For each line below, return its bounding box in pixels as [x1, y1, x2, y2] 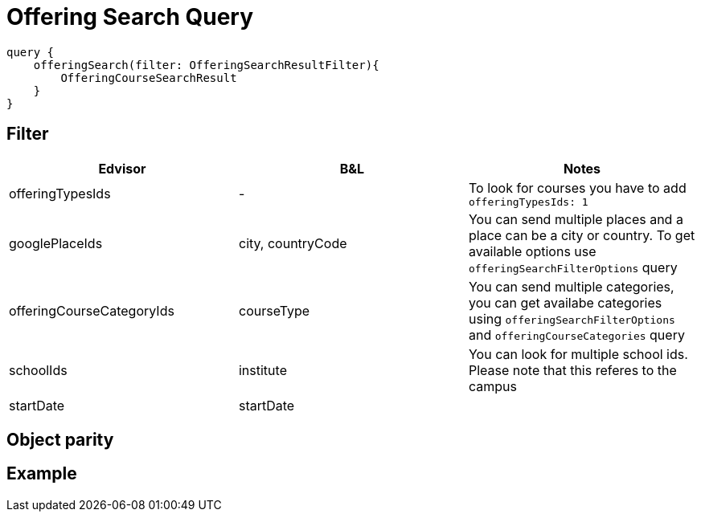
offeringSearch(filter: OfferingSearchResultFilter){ [33, 58, 379, 71]
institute [238, 361, 287, 378]
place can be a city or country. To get [468, 226, 695, 243]
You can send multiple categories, [468, 278, 674, 295]
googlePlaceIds [9, 235, 103, 251]
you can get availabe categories [468, 294, 662, 311]
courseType [238, 302, 310, 319]
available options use [468, 243, 596, 259]
